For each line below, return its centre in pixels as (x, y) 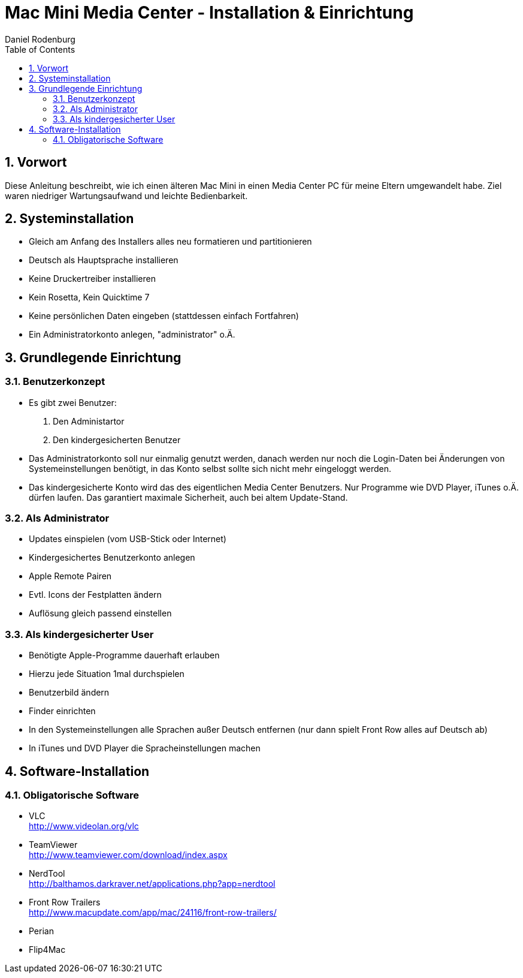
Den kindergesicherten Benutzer (117, 440)
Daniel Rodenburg (40, 39)
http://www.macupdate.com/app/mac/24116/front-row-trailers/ (153, 913)
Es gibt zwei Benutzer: (73, 402)
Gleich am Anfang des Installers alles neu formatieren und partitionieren (170, 242)
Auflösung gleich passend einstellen (100, 613)
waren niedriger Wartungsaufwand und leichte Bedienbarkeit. (126, 195)
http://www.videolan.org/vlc (84, 826)
